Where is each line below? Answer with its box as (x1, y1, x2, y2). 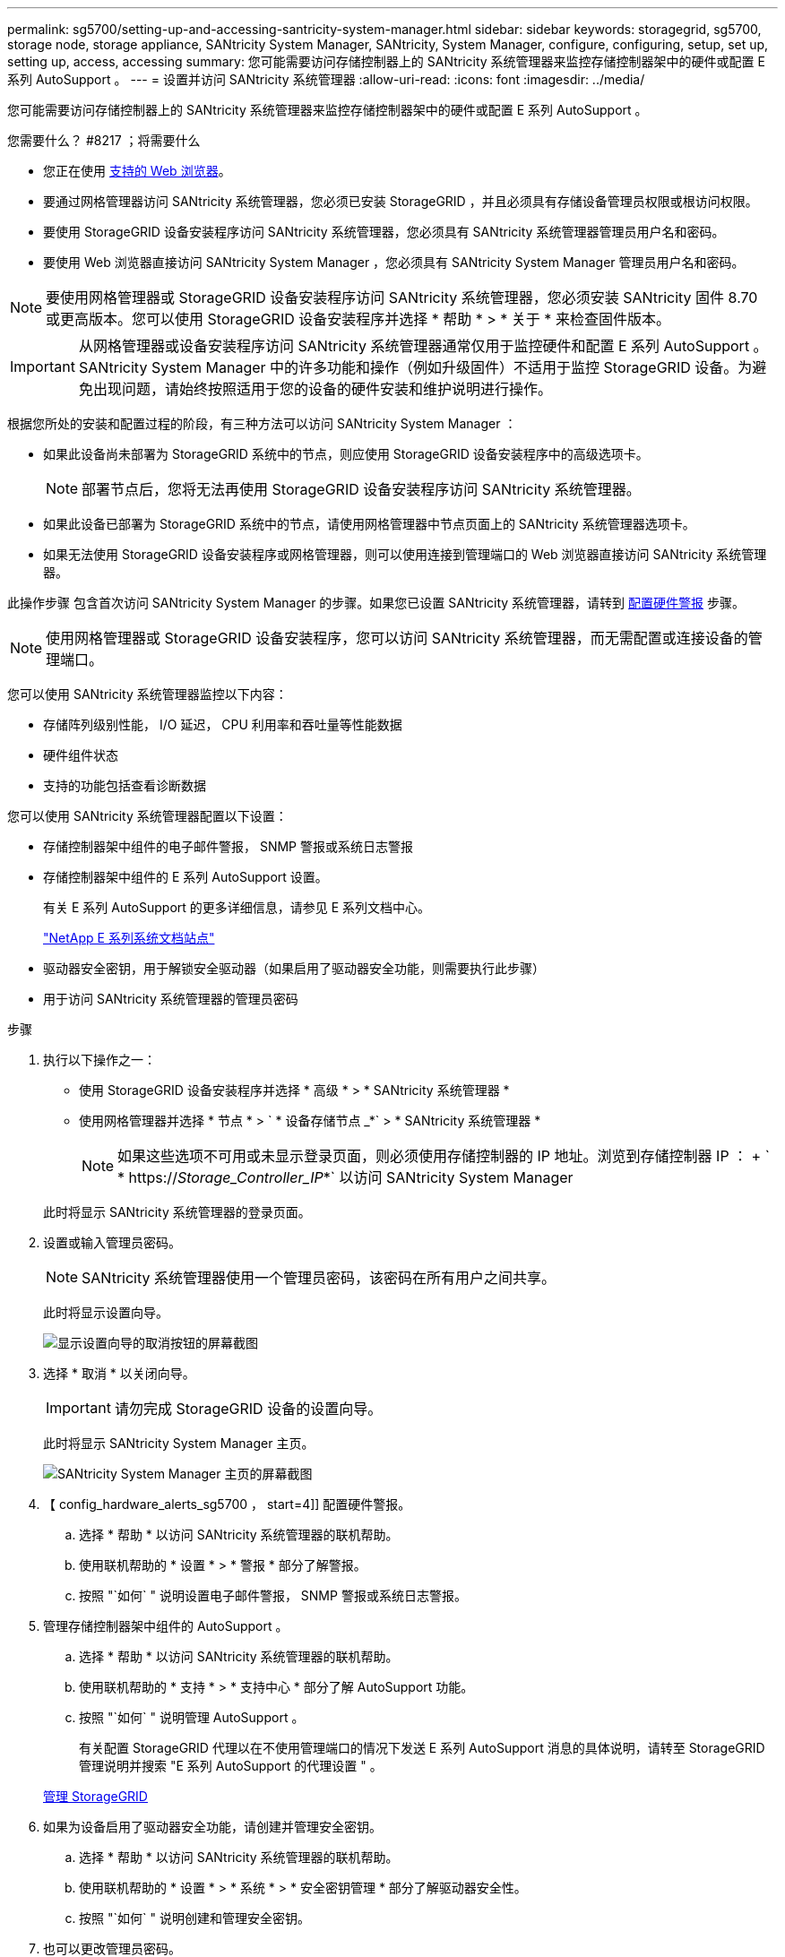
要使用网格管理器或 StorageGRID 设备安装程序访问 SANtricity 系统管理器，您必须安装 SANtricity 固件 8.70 (46, 289, 758, 306)
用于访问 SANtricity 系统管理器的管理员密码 (43, 991, 298, 1006)
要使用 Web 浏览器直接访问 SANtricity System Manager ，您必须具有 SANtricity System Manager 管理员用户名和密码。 (43, 254, 745, 270)
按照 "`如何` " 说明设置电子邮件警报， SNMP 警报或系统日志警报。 (79, 1588, 467, 1603)
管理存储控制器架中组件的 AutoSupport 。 (43, 1618, 289, 1634)
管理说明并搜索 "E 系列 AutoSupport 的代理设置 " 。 (79, 1758, 383, 1773)
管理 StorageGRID (43, 1789, 148, 1804)
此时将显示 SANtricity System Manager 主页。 (43, 1435, 315, 1451)
